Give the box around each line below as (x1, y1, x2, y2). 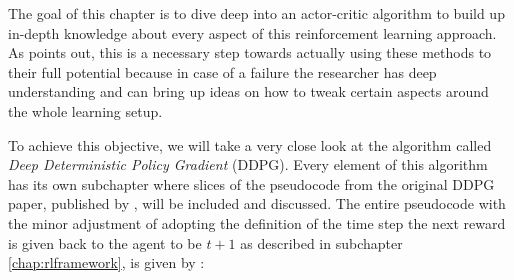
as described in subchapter (240, 232, 403, 253)
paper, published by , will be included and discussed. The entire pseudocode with (8, 193, 506, 214)
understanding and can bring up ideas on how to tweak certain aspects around (8, 81, 489, 102)
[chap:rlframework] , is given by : (8, 252, 205, 273)
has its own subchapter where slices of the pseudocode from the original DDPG (8, 173, 495, 194)
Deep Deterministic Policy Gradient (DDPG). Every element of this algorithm (8, 154, 488, 175)
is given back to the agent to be (8, 232, 202, 253)
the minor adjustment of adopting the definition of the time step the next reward (8, 212, 506, 233)
